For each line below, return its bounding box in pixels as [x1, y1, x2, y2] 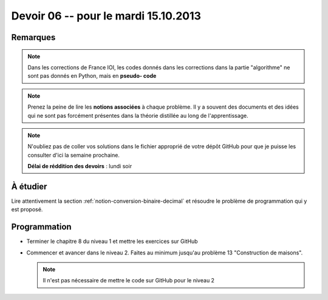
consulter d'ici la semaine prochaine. [27, 151, 120, 159]
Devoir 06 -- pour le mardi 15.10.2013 [11, 9, 202, 22]
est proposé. [11, 206, 43, 213]
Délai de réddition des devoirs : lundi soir [27, 163, 132, 170]
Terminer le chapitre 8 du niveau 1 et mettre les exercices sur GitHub [26, 237, 198, 245]
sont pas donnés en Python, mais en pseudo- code [27, 72, 157, 80]
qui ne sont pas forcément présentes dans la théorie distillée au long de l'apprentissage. [27, 112, 248, 119]
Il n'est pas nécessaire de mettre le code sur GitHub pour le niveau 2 [43, 277, 215, 284]
